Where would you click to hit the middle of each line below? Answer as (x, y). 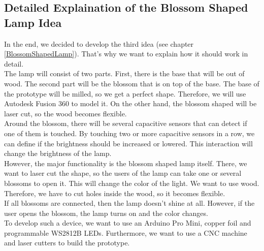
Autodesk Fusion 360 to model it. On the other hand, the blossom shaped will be (130, 103)
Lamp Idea (33, 22)
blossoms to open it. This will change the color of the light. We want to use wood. (132, 183)
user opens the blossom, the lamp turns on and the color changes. (106, 213)
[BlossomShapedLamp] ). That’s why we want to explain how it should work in (126, 54)
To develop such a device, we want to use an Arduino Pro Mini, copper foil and (128, 223)
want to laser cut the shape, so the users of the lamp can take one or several (123, 173)
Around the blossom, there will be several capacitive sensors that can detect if (126, 123)
